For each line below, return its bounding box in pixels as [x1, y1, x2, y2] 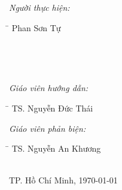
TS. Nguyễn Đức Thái [11, 101, 93, 114]
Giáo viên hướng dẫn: [9, 82, 89, 94]
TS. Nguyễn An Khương [11, 142, 101, 155]
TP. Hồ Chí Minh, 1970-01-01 [9, 174, 118, 186]
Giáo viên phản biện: [9, 122, 86, 134]
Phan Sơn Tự [11, 21, 61, 34]
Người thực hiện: [9, 1, 70, 13]
